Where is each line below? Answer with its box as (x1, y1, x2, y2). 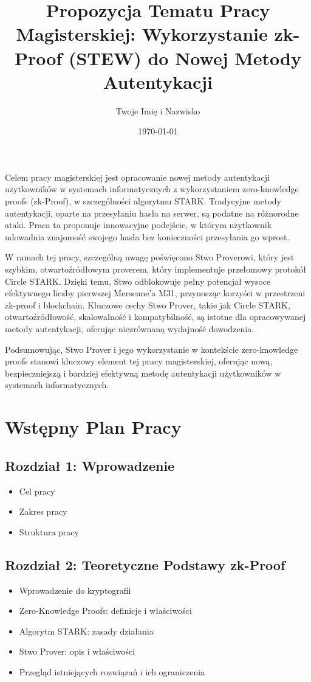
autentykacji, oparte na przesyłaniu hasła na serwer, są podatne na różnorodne (5, 206, 299, 219)
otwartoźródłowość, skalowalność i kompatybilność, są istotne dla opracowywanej (5, 310, 306, 323)
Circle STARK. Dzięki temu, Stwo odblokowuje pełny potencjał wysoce (5, 274, 271, 287)
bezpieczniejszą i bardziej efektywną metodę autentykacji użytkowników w (5, 366, 281, 379)
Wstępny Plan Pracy (5, 414, 182, 439)
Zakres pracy (19, 505, 67, 518)
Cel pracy (19, 484, 55, 497)
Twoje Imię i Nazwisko (115, 104, 200, 117)
